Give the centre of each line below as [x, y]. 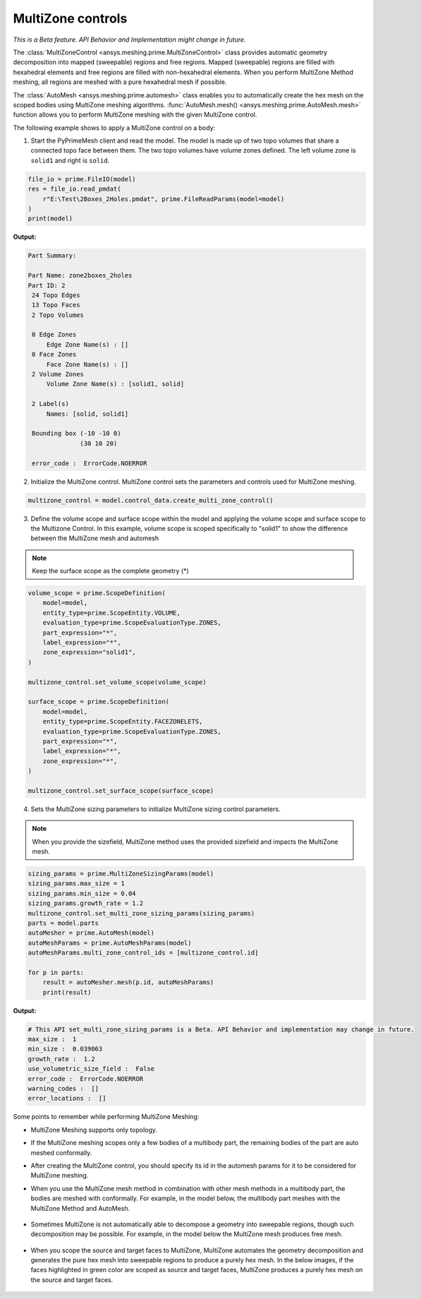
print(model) [50, 219]
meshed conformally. [61, 1153]
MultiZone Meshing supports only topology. [94, 1130]
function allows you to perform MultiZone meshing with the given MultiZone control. [135, 115]
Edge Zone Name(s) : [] [87, 345]
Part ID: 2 [47, 285]
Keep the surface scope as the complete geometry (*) [111, 571]
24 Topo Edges [56, 295]
